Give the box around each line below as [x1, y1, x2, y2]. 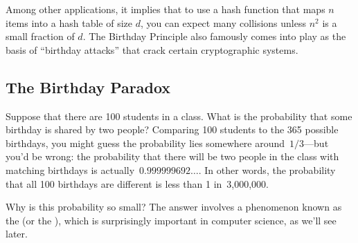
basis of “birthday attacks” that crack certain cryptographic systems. [6, 42, 298, 57]
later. [6, 226, 28, 241]
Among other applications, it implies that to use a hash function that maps [6, 2, 325, 16]
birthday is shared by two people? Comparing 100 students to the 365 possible [6, 122, 339, 137]
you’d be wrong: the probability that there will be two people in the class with [6, 149, 339, 164]
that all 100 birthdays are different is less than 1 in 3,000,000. [6, 176, 269, 191]
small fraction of [6, 29, 75, 43]
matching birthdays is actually [6, 162, 135, 177]
